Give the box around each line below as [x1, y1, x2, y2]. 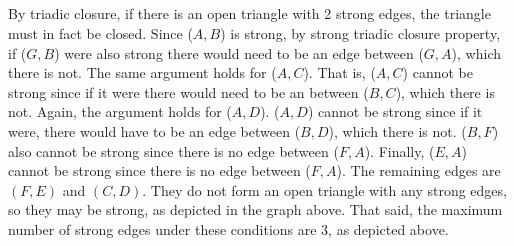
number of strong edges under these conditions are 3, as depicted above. [8, 218, 449, 239]
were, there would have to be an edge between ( [8, 120, 301, 141]
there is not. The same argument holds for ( [8, 62, 277, 83]
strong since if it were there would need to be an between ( [8, 81, 369, 102]
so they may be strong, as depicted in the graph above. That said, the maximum [8, 199, 503, 220]
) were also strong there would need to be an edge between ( [54, 42, 424, 63]
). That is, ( [303, 62, 376, 83]
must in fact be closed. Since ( [8, 22, 193, 43]
